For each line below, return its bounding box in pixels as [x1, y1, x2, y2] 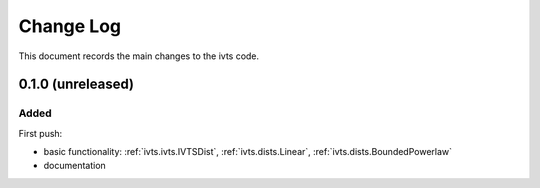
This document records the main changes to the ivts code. [18, 50, 260, 62]
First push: [18, 127, 63, 139]
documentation [43, 160, 107, 172]
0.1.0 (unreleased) [18, 76, 135, 93]
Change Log [18, 15, 122, 37]
